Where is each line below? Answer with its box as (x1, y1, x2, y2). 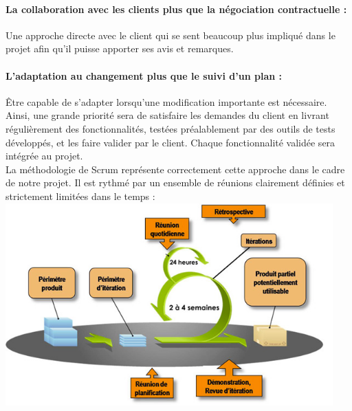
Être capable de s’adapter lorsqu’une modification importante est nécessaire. (5, 94, 327, 109)
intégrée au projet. (5, 148, 83, 163)
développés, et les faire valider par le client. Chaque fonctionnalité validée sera (5, 135, 335, 149)
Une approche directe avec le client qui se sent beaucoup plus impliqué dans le (5, 27, 335, 42)
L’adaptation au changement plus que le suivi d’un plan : (5, 68, 282, 82)
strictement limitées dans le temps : (5, 188, 155, 203)
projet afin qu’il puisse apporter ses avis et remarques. (5, 41, 234, 56)
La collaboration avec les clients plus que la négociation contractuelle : (5, 1, 347, 16)
